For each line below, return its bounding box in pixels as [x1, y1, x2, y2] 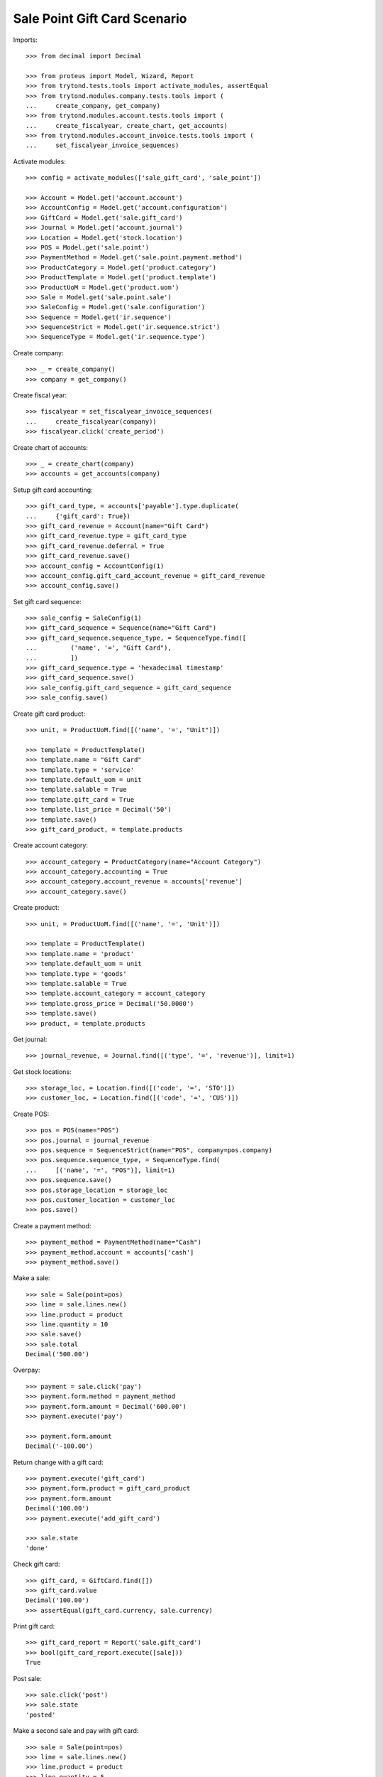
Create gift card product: [13, 709, 86, 718]
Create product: [13, 903, 60, 912]
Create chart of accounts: [13, 443, 89, 451]
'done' [26, 1544, 49, 1552]
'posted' [26, 1710, 56, 1719]
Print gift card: [13, 1622, 55, 1631]
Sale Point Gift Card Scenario [13, 11, 187, 26]
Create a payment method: [13, 1221, 91, 1230]
